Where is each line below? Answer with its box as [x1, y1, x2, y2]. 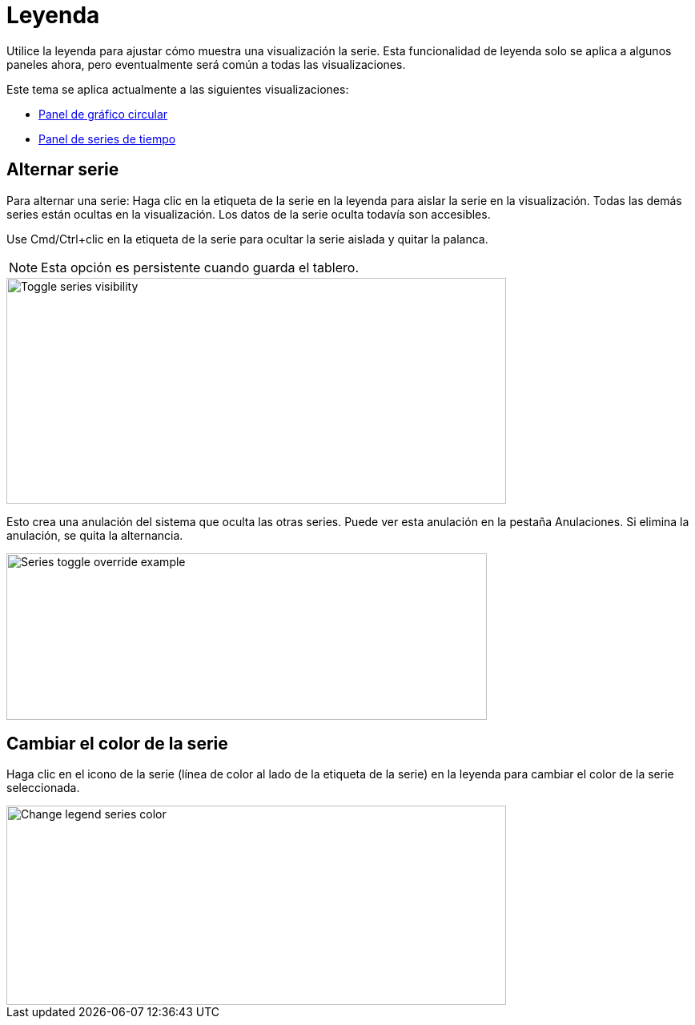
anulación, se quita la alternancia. [6, 528, 183, 542]
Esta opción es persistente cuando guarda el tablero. [41, 259, 360, 275]
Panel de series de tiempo [38, 131, 176, 146]
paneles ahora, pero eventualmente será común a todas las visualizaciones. [6, 57, 406, 71]
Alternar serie [6, 159, 119, 180]
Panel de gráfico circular [38, 107, 168, 121]
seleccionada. [6, 781, 80, 795]
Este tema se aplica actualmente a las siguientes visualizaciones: [6, 82, 349, 96]
